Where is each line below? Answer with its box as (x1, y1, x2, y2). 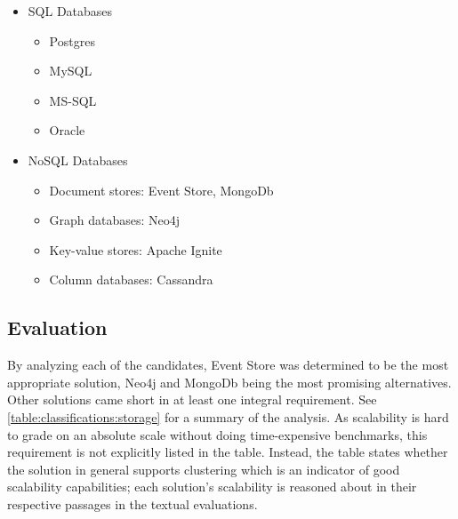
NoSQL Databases (28, 150, 128, 169)
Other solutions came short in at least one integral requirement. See (7, 390, 377, 409)
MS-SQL (49, 91, 97, 109)
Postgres (49, 31, 95, 50)
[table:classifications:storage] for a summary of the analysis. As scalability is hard (7, 407, 449, 426)
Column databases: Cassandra (49, 270, 213, 289)
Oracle (49, 121, 85, 140)
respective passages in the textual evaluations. (7, 494, 258, 513)
